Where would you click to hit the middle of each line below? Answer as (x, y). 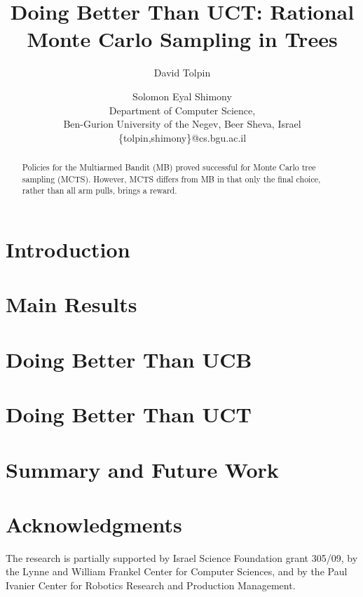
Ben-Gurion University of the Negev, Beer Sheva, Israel (182, 124)
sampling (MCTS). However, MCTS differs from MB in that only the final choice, (171, 179)
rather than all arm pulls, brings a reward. (100, 190)
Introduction (68, 249)
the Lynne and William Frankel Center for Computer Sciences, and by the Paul (177, 571)
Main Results (71, 304)
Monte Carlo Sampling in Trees (182, 39)
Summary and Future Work (142, 469)
